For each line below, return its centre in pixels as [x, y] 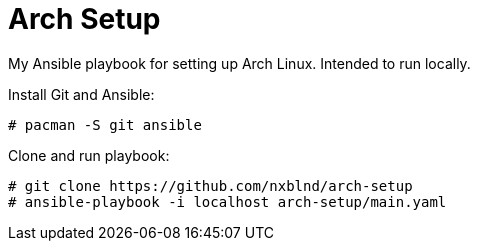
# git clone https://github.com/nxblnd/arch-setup [210, 185]
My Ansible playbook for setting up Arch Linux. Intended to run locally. [239, 63]
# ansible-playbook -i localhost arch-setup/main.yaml [227, 201]
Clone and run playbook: [89, 155]
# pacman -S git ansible [105, 124]
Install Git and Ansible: [81, 94]
